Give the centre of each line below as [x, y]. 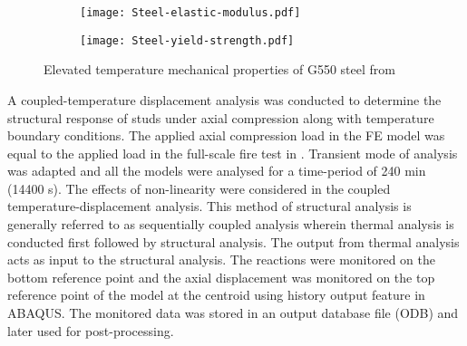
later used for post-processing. [91, 330]
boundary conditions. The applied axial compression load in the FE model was [226, 135]
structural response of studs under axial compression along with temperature [221, 117]
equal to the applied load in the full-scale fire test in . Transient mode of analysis [233, 153]
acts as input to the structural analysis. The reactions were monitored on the [221, 259]
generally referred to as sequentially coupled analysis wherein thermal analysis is [231, 224]
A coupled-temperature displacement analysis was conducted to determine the [224, 99]
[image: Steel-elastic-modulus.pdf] [190, 13]
